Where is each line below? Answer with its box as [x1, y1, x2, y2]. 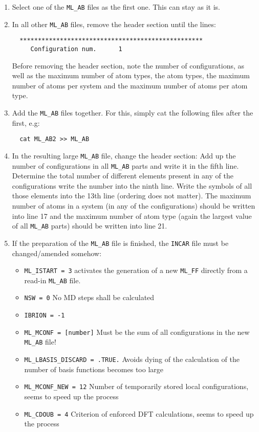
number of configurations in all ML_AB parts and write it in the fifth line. [12, 160, 239, 171]
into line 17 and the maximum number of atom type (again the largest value [12, 210, 252, 221]
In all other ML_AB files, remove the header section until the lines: [12, 18, 216, 29]
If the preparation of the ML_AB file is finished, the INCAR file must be [12, 237, 229, 248]
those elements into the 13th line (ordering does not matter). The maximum [12, 190, 251, 201]
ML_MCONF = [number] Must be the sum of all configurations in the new [24, 326, 250, 337]
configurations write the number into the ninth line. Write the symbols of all [12, 180, 252, 191]
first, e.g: [12, 117, 40, 128]
